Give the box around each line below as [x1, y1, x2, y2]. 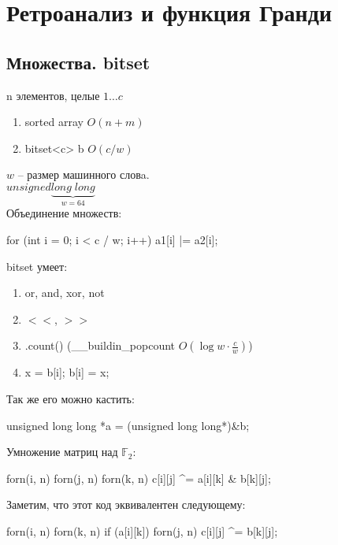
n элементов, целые [6, 87, 100, 103]
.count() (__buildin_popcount [24, 337, 176, 354]
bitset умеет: [6, 258, 68, 274]
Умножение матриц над [6, 443, 118, 460]
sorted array [24, 113, 84, 130]
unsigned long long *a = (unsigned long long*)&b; [6, 417, 250, 433]
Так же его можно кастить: [6, 390, 135, 406]
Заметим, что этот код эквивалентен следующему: [6, 496, 246, 513]
